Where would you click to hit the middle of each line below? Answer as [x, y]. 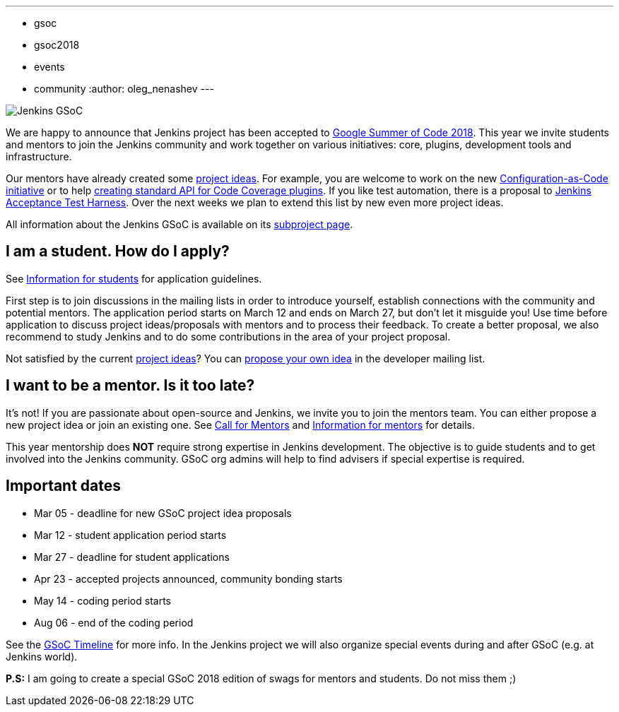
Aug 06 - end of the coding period [114, 622]
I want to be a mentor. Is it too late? [130, 386]
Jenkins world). [42, 656]
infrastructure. [39, 156]
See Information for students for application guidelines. [134, 278]
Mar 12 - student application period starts [130, 535]
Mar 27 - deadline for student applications [132, 557]
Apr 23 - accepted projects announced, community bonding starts [188, 578]
